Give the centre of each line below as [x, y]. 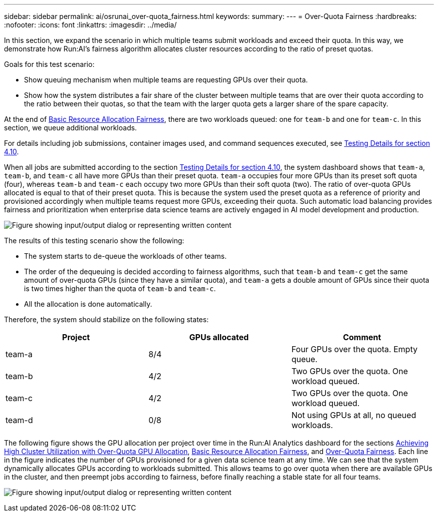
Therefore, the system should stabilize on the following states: [106, 319]
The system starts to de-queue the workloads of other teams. [125, 256]
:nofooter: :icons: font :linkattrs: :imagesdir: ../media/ [90, 25]
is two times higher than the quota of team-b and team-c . [120, 288]
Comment [362, 337]
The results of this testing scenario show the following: [94, 241]
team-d [19, 420]
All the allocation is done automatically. [88, 304]
